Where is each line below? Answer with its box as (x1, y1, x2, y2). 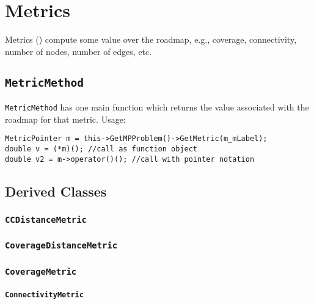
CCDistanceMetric (5, 215, 87, 225)
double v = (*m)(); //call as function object (5, 145, 197, 153)
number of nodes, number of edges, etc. (5, 45, 152, 57)
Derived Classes (5, 181, 107, 200)
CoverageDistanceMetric (5, 241, 118, 251)
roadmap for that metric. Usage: (5, 112, 126, 125)
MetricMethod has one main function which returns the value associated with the (5, 101, 309, 114)
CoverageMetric (5, 266, 77, 277)
